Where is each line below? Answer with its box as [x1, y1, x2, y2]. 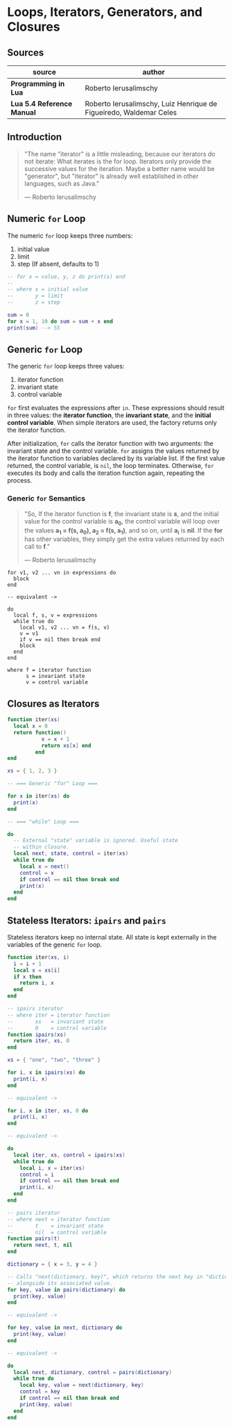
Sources [7, 47, 44, 58]
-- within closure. [13, 844, 70, 850]
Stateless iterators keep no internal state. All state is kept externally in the [7, 933, 217, 941]
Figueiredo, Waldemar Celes [85, 108, 178, 117]
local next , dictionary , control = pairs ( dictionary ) [13, 1369, 172, 1376]
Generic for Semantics [7, 494, 85, 503]
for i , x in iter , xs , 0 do [7, 1107, 89, 1114]
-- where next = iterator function [7, 1216, 110, 1223]
